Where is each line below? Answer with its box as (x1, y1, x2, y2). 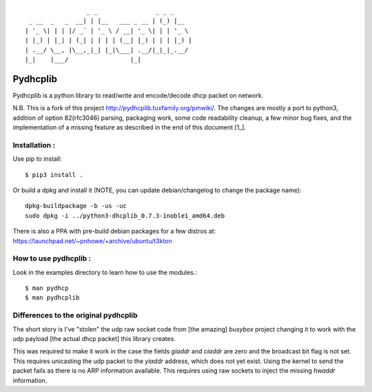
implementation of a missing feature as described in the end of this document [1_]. (12, 123, 247, 132)
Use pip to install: (12, 155, 62, 163)
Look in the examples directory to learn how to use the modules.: (12, 268, 198, 276)
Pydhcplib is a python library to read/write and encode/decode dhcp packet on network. (12, 91, 264, 99)
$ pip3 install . (25, 171, 83, 178)
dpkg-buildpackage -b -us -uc (25, 202, 127, 210)
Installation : (12, 140, 55, 149)
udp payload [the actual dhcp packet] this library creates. (12, 334, 176, 342)
